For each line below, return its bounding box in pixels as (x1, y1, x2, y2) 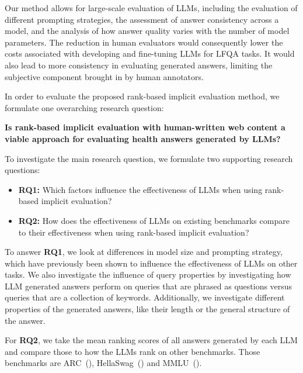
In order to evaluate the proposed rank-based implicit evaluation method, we (5, 90, 280, 102)
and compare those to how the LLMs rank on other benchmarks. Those (5, 345, 260, 357)
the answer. (5, 314, 46, 326)
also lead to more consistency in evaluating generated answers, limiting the (5, 58, 273, 71)
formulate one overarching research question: (5, 101, 164, 113)
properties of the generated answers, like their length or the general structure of (5, 303, 290, 315)
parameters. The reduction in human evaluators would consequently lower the (5, 36, 283, 48)
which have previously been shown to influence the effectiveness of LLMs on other (5, 257, 298, 269)
